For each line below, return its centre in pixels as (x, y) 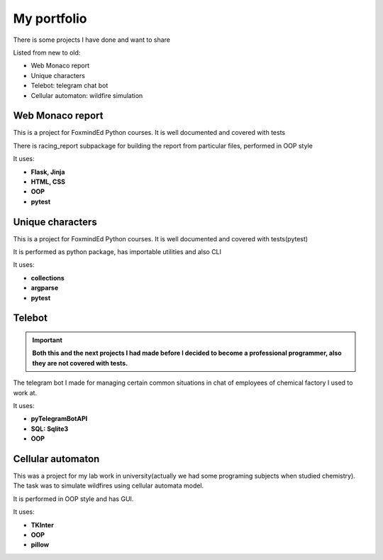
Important (48, 340)
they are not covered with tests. (80, 363)
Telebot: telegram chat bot (70, 86)
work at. (25, 392)
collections (48, 278)
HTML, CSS (48, 182)
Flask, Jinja (48, 172)
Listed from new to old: (47, 53)
